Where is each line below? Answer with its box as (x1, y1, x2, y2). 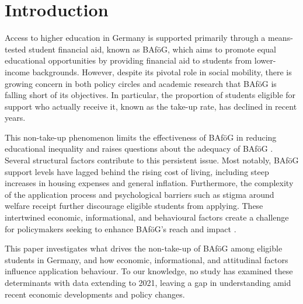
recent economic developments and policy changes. (5, 288, 185, 300)
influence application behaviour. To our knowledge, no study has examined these (5, 265, 293, 277)
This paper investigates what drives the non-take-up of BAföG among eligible (5, 242, 283, 254)
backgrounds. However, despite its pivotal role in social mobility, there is (32, 65, 292, 78)
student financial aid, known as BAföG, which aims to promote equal (29, 43, 276, 55)
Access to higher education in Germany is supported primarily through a (5, 32, 266, 44)
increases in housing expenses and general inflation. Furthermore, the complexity (5, 177, 294, 189)
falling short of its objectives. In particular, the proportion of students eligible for (5, 89, 296, 101)
